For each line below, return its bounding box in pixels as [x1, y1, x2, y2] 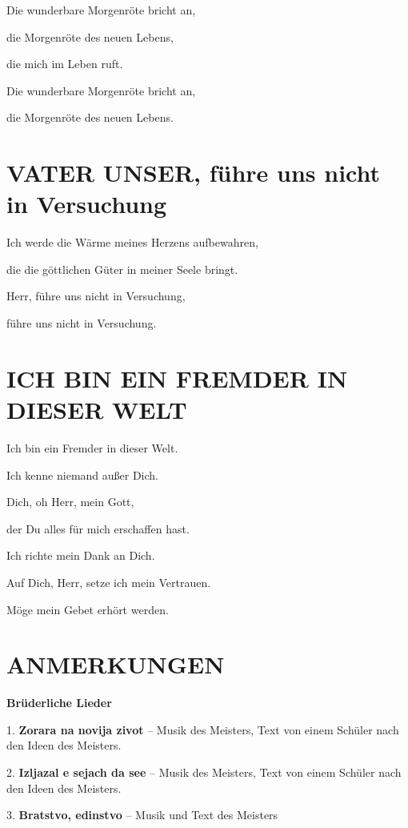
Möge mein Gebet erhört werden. [6, 601, 169, 617]
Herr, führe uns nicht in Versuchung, [6, 287, 186, 304]
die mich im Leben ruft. [6, 55, 123, 72]
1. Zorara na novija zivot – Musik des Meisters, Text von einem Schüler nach [6, 721, 399, 738]
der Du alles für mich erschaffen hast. [6, 520, 190, 537]
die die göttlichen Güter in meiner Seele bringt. [6, 260, 238, 277]
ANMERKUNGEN [6, 648, 225, 681]
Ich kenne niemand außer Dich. [6, 466, 159, 483]
